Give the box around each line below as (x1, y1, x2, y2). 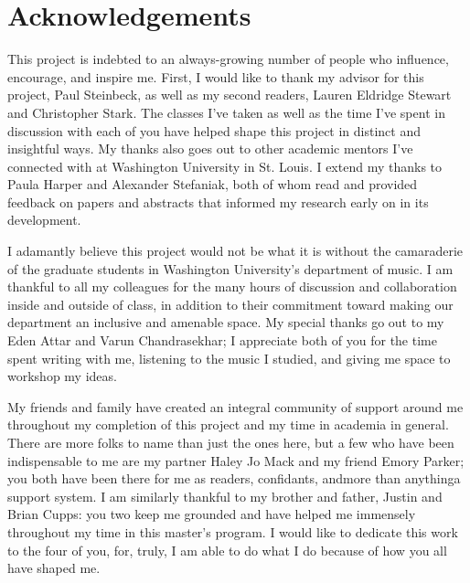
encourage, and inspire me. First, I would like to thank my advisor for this (7, 67, 424, 86)
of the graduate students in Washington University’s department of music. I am (7, 259, 454, 278)
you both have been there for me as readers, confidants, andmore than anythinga (7, 469, 461, 488)
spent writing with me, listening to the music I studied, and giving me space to (7, 348, 451, 367)
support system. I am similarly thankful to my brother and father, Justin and (7, 486, 443, 505)
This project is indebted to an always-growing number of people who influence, (7, 49, 449, 69)
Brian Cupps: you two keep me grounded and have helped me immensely (7, 504, 416, 524)
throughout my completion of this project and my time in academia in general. (7, 415, 449, 434)
